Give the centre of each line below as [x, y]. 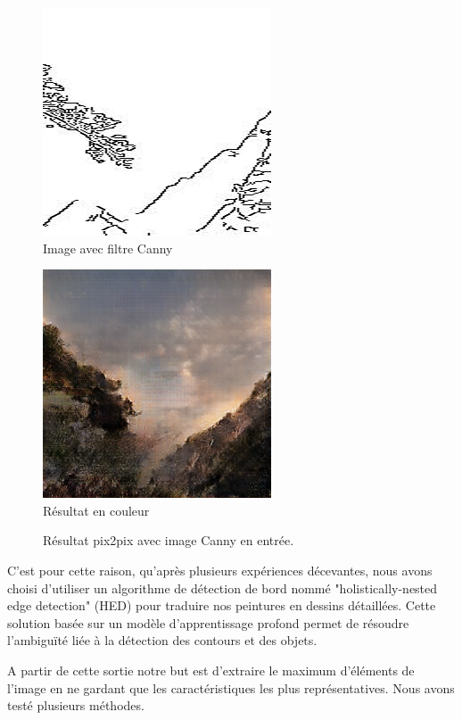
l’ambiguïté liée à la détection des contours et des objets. [162, 640]
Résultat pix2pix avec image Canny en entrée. [169, 540]
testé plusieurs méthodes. [76, 705]
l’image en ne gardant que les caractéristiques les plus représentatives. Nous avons [231, 687]
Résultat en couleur [96, 510]
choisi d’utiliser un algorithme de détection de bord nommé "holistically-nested [223, 588]
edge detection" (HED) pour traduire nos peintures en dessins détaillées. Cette [222, 605]
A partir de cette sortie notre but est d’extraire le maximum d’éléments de [211, 670]
